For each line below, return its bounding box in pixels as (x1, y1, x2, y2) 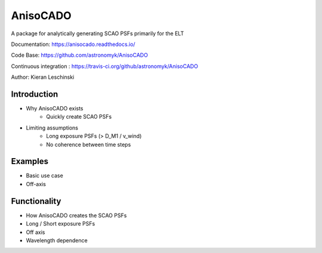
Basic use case (26, 172, 64, 179)
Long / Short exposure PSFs (26, 220, 95, 227)
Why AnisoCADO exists (26, 105, 83, 112)
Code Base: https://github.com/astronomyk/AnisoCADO (11, 51, 148, 59)
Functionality (11, 196, 61, 206)
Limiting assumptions (26, 124, 79, 131)
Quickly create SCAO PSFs (46, 113, 112, 121)
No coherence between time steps (46, 141, 131, 148)
